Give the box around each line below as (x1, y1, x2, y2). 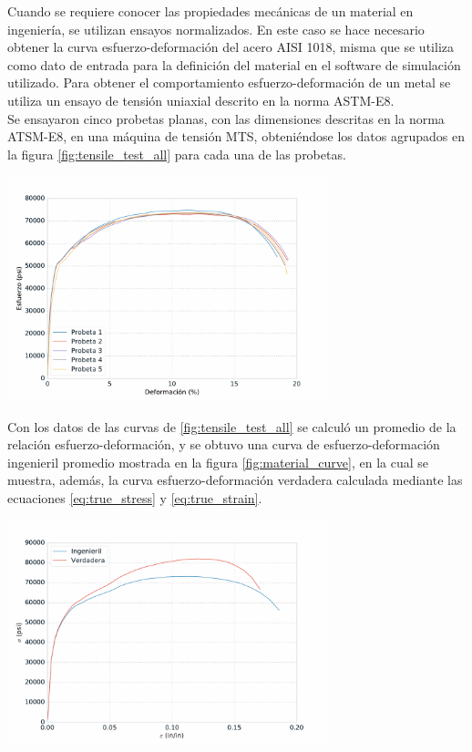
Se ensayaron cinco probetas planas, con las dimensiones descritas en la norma (7, 108, 445, 128)
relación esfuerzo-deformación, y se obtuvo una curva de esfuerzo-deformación (7, 435, 440, 454)
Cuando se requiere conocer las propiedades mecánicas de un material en (7, 2, 414, 20)
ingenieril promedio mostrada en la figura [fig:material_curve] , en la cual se (7, 452, 429, 471)
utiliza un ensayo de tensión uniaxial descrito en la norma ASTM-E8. (7, 90, 395, 109)
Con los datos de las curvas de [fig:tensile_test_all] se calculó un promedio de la (7, 417, 457, 436)
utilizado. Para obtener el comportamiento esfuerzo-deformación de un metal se (7, 73, 451, 92)
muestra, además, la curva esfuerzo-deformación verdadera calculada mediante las (7, 470, 463, 489)
